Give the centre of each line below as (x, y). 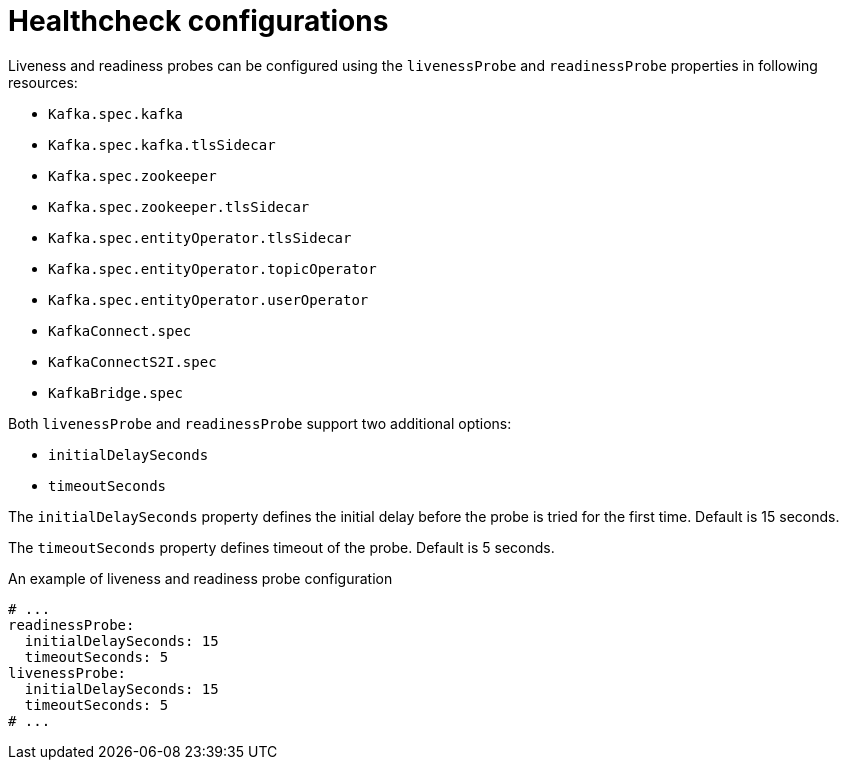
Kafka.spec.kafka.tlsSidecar (162, 144)
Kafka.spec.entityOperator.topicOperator (212, 268)
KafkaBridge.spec (115, 392)
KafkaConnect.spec (120, 330)
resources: (43, 82)
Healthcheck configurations (198, 21)
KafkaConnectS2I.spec (132, 361)
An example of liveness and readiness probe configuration (200, 578)
